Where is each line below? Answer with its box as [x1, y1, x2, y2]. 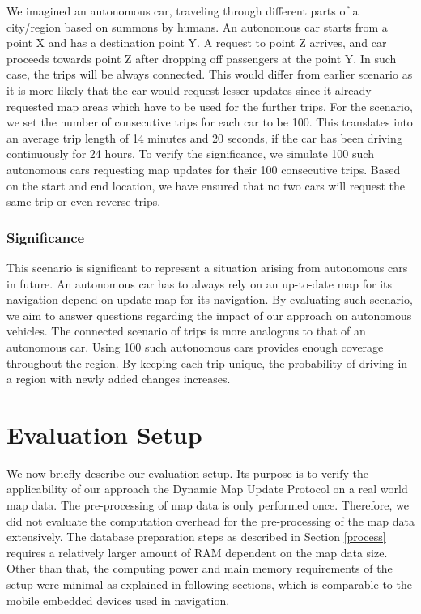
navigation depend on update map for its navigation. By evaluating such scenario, [6, 291, 413, 308]
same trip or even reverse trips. [6, 193, 161, 210]
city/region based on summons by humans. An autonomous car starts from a [6, 18, 388, 35]
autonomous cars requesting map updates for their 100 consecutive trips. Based [6, 160, 401, 177]
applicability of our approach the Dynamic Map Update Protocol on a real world [6, 480, 408, 497]
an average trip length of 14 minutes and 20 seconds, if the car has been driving [6, 129, 402, 146]
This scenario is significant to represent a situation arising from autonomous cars [6, 258, 408, 275]
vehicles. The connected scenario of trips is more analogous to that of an [6, 322, 366, 339]
